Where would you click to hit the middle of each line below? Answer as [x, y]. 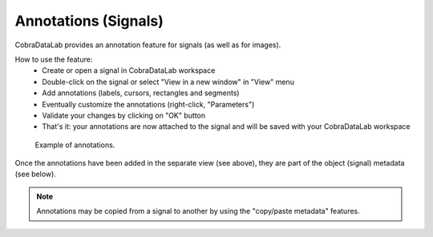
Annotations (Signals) [89, 21]
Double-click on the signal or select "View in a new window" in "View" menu [168, 82]
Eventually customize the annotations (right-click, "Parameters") [148, 104]
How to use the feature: [54, 59]
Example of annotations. [75, 145]
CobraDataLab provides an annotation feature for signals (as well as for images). [148, 45]
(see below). [35, 174]
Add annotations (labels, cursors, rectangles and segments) [141, 93]
